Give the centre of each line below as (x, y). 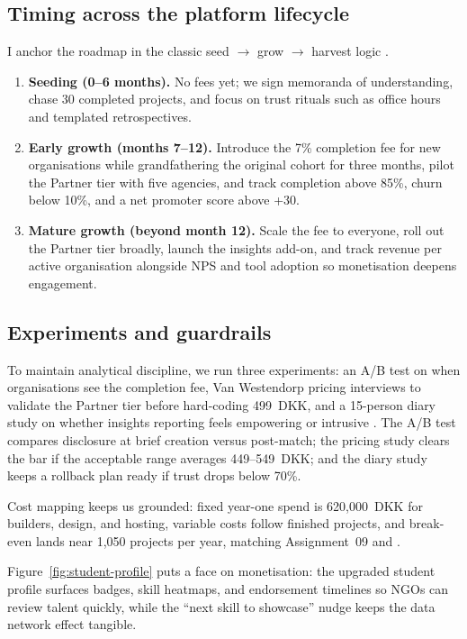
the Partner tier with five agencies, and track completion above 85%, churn (235, 182)
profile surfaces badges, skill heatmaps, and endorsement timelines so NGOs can (228, 589)
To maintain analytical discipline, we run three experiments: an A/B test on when (234, 369)
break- (427, 523)
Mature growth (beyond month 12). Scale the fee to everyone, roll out (236, 229)
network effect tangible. (72, 624)
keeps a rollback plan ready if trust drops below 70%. (154, 475)
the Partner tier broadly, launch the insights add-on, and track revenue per (235, 247)
